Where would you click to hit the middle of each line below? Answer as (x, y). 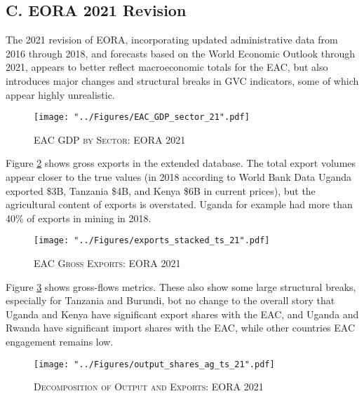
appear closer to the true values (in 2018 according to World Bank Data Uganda (179, 177)
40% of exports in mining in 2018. (79, 218)
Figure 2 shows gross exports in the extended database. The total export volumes (181, 163)
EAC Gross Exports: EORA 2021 (107, 263)
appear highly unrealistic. (60, 94)
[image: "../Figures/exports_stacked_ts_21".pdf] (152, 241)
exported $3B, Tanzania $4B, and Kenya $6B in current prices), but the (161, 190)
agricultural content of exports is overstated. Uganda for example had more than (179, 204)
